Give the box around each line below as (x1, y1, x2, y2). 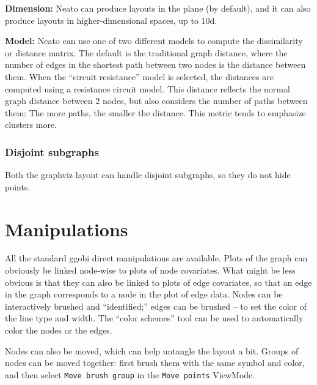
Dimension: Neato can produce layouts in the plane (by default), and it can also (5, 2, 311, 14)
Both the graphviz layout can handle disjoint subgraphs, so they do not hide (5, 168, 291, 181)
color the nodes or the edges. (5, 324, 112, 337)
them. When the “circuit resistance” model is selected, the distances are (5, 70, 274, 83)
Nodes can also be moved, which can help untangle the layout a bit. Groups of (5, 344, 299, 357)
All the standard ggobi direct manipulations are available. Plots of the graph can (5, 252, 308, 264)
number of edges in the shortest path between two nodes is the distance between (5, 58, 306, 71)
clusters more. (5, 118, 57, 131)
